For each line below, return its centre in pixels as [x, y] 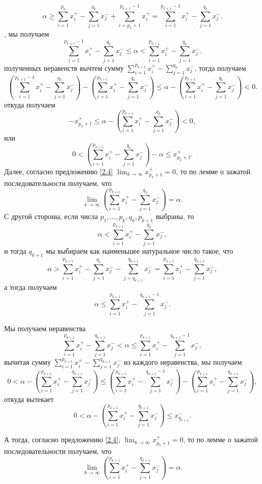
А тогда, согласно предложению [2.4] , [62, 439]
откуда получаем [30, 105]
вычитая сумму [28, 362]
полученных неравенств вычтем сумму [64, 68]
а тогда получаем [31, 287]
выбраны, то [175, 216]
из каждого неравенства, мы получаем [183, 362]
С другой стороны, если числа [51, 216]
